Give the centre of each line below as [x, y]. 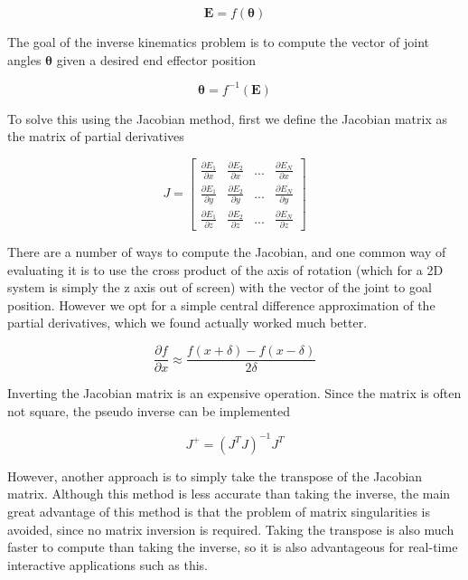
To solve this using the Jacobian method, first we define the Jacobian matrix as [227, 118]
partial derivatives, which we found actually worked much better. [187, 323]
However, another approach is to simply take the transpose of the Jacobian [215, 475]
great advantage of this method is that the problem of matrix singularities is [219, 511]
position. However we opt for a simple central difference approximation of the [221, 304]
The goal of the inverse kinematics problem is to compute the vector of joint [218, 42]
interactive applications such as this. [108, 564]
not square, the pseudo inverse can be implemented [149, 410]
